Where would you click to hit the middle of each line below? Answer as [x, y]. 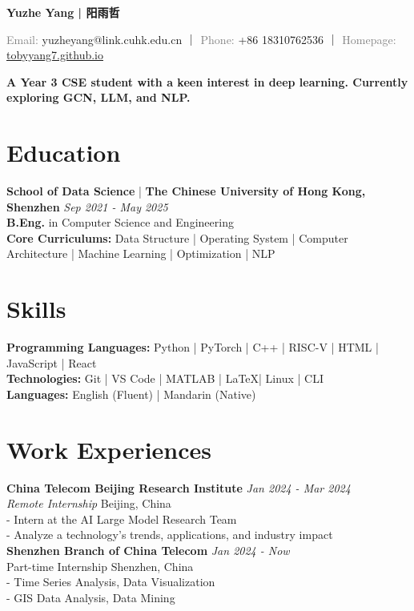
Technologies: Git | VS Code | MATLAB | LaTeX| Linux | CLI [165, 378]
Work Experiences [109, 449]
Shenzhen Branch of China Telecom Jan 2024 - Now [148, 551]
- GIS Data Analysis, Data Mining [91, 597]
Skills [36, 309]
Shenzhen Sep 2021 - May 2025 [87, 206]
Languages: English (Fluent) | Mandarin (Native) [131, 394]
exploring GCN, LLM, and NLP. [98, 97]
